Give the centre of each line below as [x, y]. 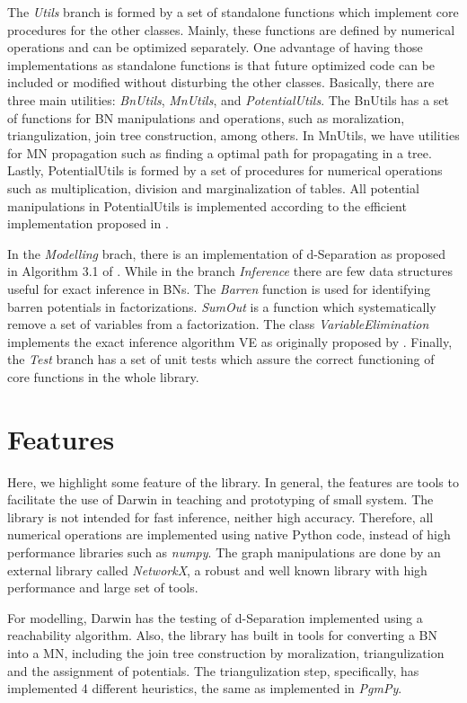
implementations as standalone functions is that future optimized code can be [221, 64]
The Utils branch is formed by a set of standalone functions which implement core [233, 12]
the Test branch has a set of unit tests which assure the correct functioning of [221, 359]
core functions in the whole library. [103, 376]
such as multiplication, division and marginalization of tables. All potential [213, 187]
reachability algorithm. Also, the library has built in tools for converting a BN [223, 635]
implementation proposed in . [88, 223]
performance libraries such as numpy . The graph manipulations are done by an [224, 552]
